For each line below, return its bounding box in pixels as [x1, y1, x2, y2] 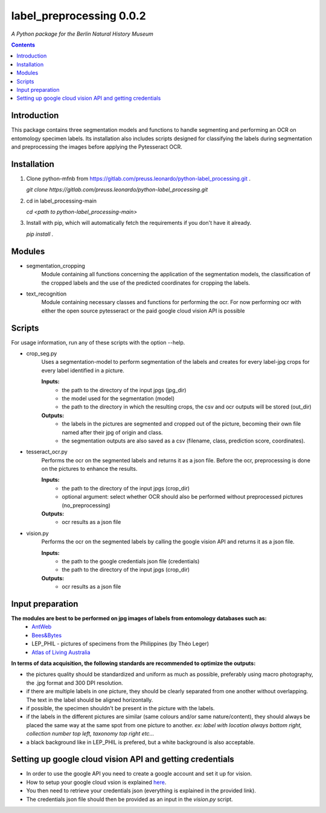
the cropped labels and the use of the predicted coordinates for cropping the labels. [41, 279, 251, 287]
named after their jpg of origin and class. [62, 429, 163, 436]
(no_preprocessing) [62, 502, 111, 509]
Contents [11, 41, 36, 48]
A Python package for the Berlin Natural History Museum [11, 30, 154, 37]
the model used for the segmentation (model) [62, 395, 175, 402]
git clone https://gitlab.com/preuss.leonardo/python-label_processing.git [26, 186, 208, 193]
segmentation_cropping [26, 262, 86, 269]
